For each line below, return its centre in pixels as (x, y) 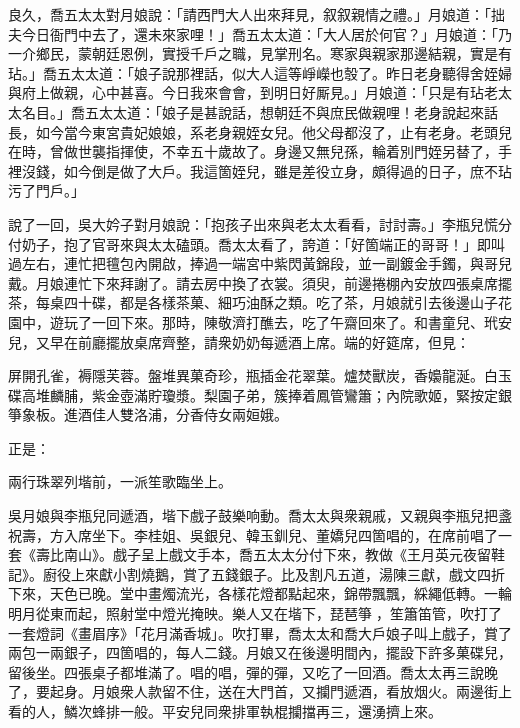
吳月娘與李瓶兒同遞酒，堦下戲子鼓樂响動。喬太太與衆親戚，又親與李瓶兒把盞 (260, 515)
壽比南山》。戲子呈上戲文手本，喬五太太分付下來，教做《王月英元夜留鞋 (270, 554)
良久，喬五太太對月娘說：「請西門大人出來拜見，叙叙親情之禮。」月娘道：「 (249, 14)
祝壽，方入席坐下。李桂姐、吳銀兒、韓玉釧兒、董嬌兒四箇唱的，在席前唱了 (253, 534)
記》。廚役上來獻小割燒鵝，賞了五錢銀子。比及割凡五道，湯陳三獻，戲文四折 (256, 573)
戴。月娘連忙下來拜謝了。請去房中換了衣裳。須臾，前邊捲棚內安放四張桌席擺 (260, 282)
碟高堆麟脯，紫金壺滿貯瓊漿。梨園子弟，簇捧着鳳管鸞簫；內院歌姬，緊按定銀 (260, 394)
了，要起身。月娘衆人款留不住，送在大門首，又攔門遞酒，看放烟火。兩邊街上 (260, 691)
